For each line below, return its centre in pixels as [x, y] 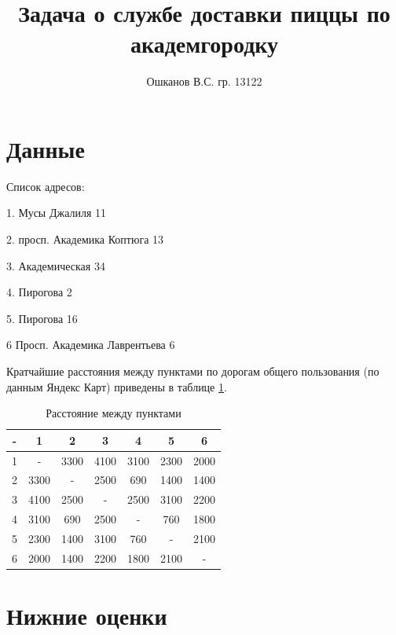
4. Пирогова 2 [39, 292]
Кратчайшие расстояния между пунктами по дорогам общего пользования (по [193, 371]
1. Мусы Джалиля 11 [57, 213]
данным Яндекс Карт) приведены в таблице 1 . [117, 386]
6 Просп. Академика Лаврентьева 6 [91, 345]
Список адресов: [46, 186]
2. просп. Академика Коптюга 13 [85, 239]
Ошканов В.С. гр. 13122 [204, 81]
